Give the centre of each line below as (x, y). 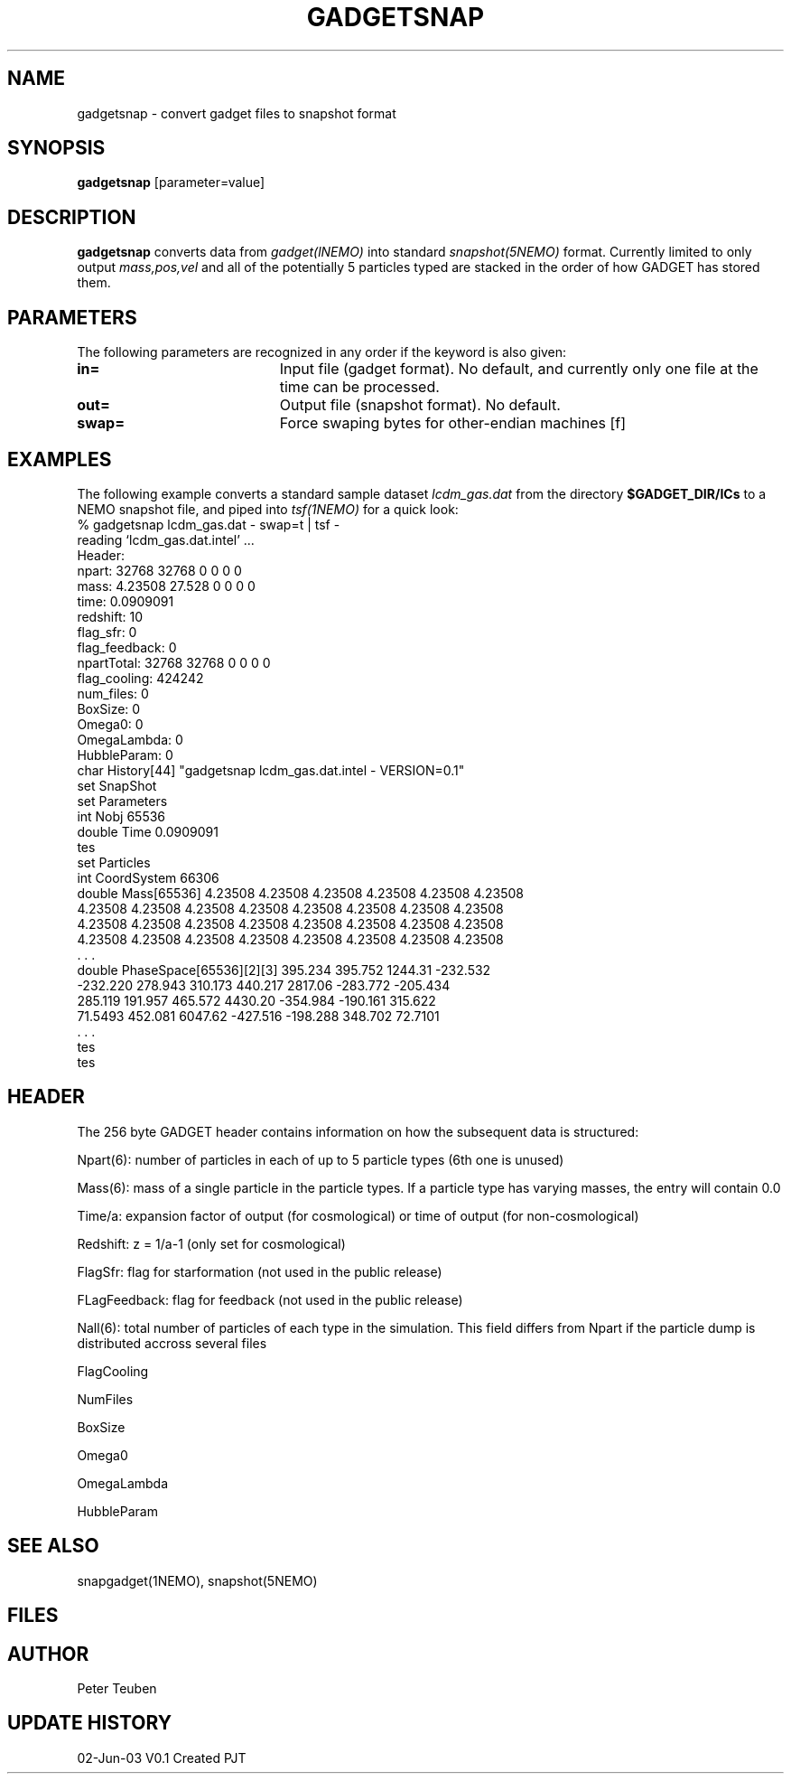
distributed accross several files (172, 1343)
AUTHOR (48, 1654)
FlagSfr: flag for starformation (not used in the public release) (260, 1271)
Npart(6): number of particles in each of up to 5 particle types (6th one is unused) (321, 1159)
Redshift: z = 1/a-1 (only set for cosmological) (211, 1243)
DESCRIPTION (72, 217)
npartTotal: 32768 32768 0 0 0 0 (174, 662)
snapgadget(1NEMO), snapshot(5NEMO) (197, 1580)
